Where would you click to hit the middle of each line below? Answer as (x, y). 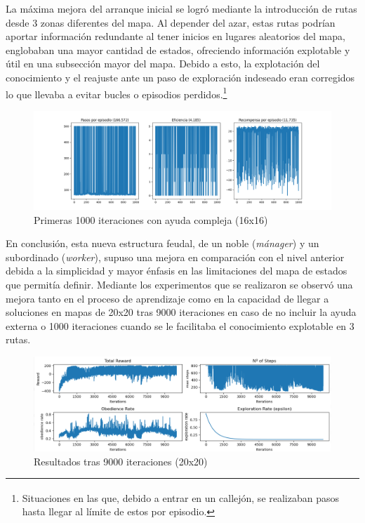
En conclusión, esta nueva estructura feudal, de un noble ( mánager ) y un (162, 243)
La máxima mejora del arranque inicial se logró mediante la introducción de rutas (181, 8)
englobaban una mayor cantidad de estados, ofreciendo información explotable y (178, 49)
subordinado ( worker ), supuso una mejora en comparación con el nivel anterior (175, 257)
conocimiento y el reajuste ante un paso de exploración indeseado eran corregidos (180, 77)
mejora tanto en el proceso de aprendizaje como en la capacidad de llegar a (167, 298)
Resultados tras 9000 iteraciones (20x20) (121, 461)
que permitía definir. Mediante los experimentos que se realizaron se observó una (179, 284)
